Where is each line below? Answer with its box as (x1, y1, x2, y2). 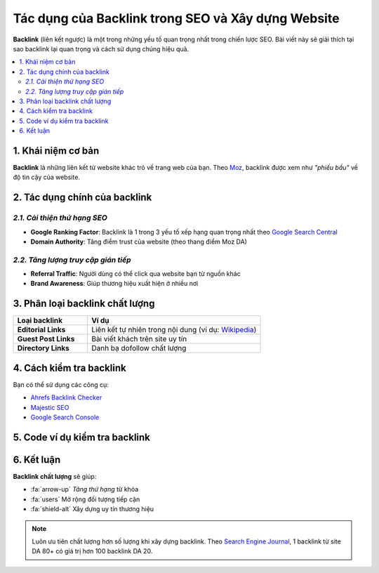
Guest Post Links (17, 334, 75, 344)
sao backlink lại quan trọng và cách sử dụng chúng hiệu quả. (13, 44, 189, 53)
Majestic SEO (30, 403, 69, 411)
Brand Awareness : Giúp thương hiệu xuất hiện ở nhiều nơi (30, 279, 199, 288)
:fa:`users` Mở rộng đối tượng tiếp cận (30, 495, 140, 503)
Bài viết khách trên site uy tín (91, 334, 187, 344)
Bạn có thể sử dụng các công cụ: (13, 380, 109, 389)
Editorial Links (17, 325, 66, 335)
